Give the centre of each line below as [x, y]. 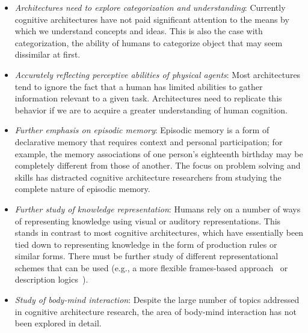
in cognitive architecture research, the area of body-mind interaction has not [156, 311]
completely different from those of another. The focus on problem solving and [158, 165]
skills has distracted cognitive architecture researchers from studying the [148, 177]
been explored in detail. [58, 323]
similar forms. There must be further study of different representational [146, 256]
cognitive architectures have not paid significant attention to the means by [152, 19]
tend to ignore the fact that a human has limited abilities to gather [139, 86]
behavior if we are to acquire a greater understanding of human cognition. [151, 109]
